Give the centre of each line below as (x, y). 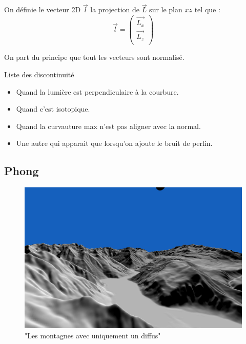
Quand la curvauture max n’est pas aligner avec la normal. (108, 126)
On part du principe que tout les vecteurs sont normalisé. (94, 57)
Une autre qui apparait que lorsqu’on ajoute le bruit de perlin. (114, 143)
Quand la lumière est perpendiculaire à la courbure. (97, 91)
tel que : (207, 9)
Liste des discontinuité (39, 74)
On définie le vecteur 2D (43, 9)
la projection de (115, 9)
